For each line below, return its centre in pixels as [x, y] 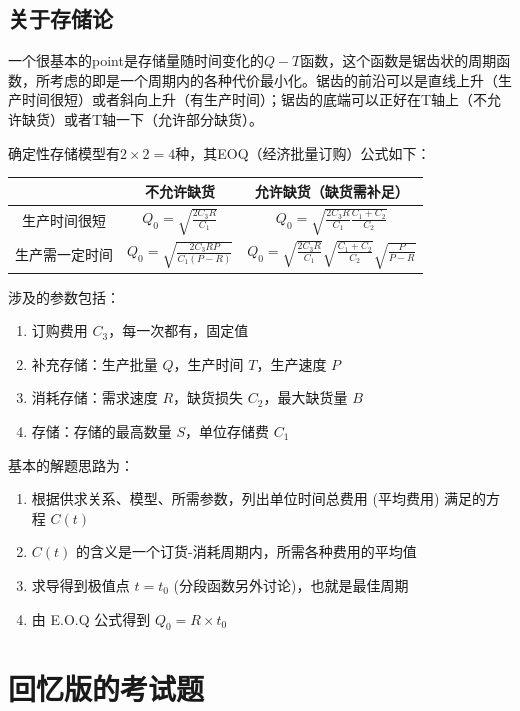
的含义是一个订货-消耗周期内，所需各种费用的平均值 [246, 551]
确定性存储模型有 [64, 152]
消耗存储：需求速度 [94, 397]
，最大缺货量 [305, 397]
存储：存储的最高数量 [101, 430]
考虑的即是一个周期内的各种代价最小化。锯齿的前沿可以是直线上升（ [273, 79]
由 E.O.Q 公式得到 [91, 618]
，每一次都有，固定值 [178, 330]
